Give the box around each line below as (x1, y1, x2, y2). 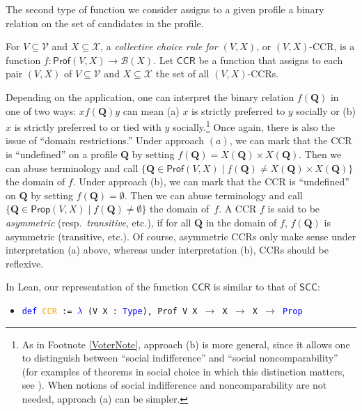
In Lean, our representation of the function (6, 279, 189, 294)
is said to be (267, 201, 320, 216)
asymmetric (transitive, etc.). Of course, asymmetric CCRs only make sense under (6, 228, 356, 243)
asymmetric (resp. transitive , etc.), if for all (6, 215, 191, 229)
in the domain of (205, 215, 277, 229)
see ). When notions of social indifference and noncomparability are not (22, 378, 327, 392)
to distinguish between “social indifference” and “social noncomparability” (22, 350, 338, 365)
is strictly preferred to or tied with (14, 119, 162, 134)
